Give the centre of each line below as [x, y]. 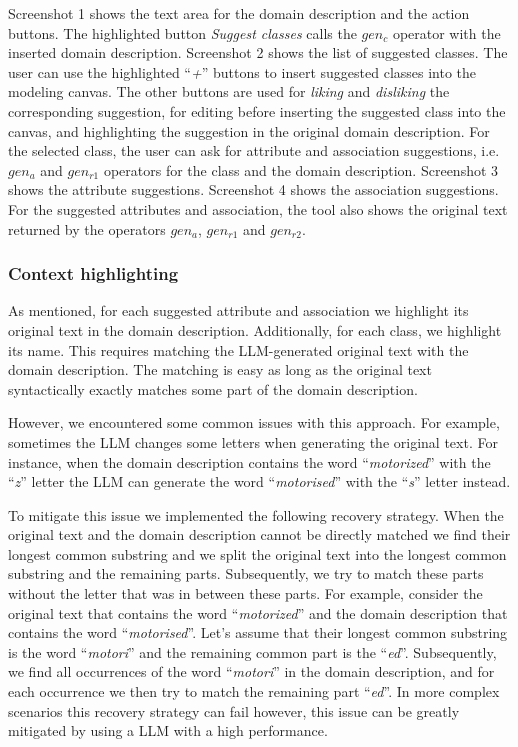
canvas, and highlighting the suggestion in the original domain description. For [249, 130]
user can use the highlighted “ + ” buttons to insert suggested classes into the [242, 71]
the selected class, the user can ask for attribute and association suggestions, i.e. [254, 150]
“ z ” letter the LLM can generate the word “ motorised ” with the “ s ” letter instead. [259, 481]
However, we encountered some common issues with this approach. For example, [254, 422]
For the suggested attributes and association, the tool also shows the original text [258, 208]
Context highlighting [93, 273]
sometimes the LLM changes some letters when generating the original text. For [253, 441]
